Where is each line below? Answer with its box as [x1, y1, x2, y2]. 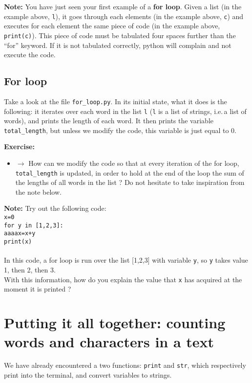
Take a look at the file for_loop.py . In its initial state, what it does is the [4, 96, 227, 106]
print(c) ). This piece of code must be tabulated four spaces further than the [4, 30, 236, 40]
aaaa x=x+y [4, 230, 36, 237]
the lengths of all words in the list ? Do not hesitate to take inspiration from [15, 177, 245, 187]
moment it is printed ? [4, 284, 71, 294]
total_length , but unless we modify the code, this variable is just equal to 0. [4, 125, 236, 135]
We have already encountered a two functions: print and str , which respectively [4, 360, 246, 370]
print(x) [4, 238, 32, 246]
